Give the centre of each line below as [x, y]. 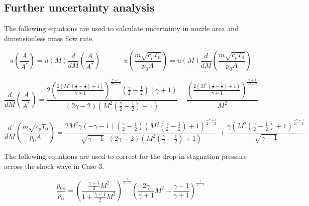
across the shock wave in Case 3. [54, 166]
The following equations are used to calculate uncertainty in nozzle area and [121, 28]
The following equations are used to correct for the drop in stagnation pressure [125, 156]
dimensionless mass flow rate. [49, 38]
